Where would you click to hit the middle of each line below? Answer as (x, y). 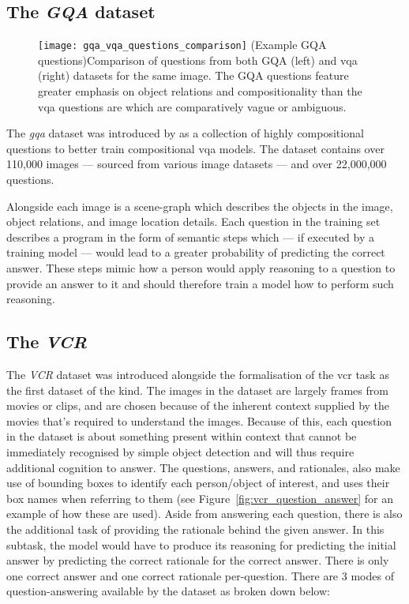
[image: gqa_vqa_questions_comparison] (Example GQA (182, 45)
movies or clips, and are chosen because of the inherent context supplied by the (198, 405)
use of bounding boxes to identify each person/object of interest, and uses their (198, 483)
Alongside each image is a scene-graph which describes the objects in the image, (200, 206)
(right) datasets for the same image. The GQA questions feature (193, 75)
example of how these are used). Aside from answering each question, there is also (204, 514)
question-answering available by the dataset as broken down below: (168, 591)
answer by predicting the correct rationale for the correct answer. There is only (198, 560)
